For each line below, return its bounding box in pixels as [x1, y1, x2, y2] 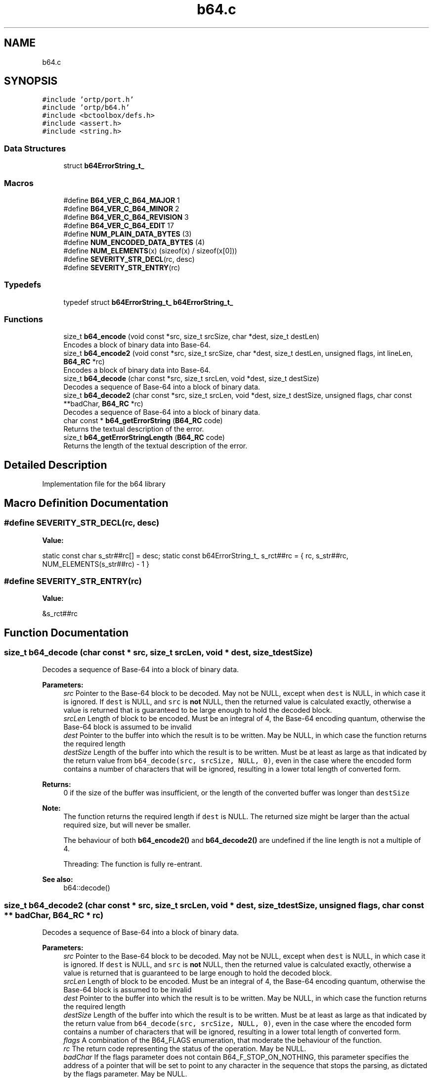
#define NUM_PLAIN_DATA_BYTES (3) [63, 229, 192, 238]
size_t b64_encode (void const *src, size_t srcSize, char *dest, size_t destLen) [63, 332, 320, 341]
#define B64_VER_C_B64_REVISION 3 [63, 212, 189, 221]
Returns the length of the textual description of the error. [63, 441, 248, 450]
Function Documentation [4, 626, 129, 639]
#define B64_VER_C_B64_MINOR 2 [63, 204, 179, 213]
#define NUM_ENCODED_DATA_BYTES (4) [63, 238, 205, 246]
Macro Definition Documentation [4, 496, 169, 509]
